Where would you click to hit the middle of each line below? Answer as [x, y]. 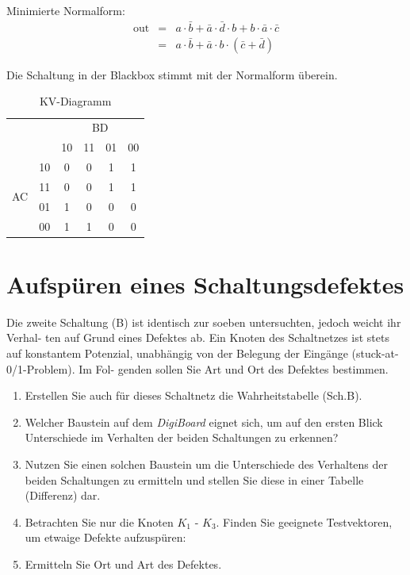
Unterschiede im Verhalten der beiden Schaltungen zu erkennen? [182, 437]
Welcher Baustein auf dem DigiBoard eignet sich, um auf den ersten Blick [204, 422]
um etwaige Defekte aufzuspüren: [105, 537]
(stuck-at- [375, 353]
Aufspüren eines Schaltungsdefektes [205, 284]
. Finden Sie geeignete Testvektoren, [304, 521]
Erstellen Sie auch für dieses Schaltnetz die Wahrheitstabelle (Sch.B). [194, 395]
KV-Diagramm [75, 101]
